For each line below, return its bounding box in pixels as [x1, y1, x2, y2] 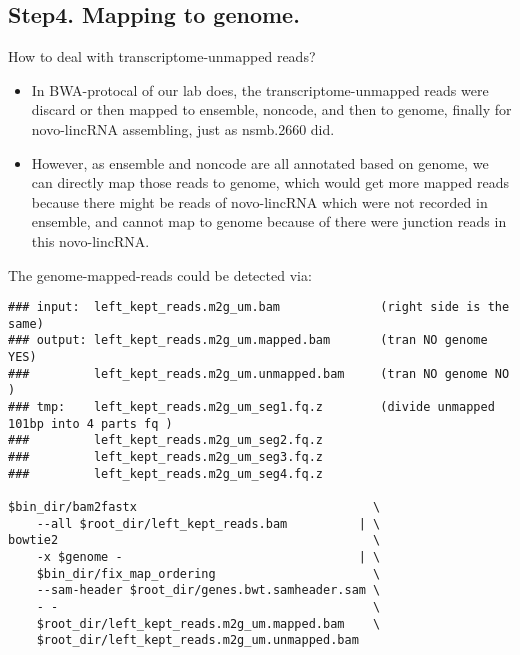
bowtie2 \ [8, 533, 381, 548]
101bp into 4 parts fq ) [8, 416, 173, 431]
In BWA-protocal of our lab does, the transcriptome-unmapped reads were [31, 79, 489, 100]
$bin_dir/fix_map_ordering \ [36, 566, 381, 581]
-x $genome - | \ [36, 549, 381, 564]
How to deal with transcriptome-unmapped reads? [8, 46, 316, 67]
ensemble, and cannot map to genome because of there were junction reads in [31, 211, 507, 232]
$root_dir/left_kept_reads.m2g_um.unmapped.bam [36, 633, 359, 648]
